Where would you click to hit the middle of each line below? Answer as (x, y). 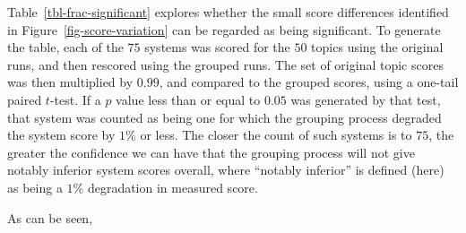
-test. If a (75, 99)
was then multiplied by (70, 82)
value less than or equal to (188, 99)
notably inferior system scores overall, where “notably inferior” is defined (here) (226, 170)
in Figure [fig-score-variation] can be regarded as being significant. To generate (224, 29)
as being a (35, 187)
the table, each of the (65, 47)
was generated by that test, (366, 99)
